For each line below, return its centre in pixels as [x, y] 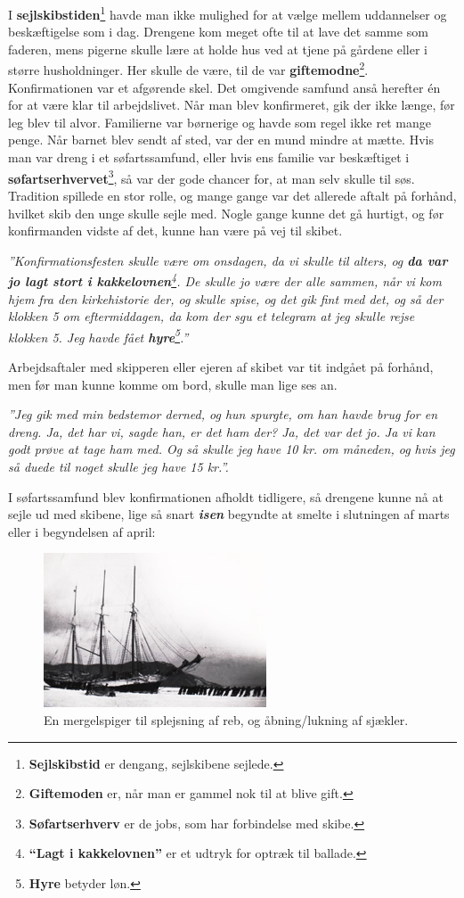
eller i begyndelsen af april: [82, 531]
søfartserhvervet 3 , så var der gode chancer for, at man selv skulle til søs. [212, 177]
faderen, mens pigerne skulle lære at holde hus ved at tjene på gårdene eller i [218, 49]
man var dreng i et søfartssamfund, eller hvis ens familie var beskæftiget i [209, 157]
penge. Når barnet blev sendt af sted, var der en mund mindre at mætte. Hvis [221, 140]
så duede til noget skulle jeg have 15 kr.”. [118, 466]
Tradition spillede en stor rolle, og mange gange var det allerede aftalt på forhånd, [232, 195]
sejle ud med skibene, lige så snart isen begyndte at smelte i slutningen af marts [229, 514]
